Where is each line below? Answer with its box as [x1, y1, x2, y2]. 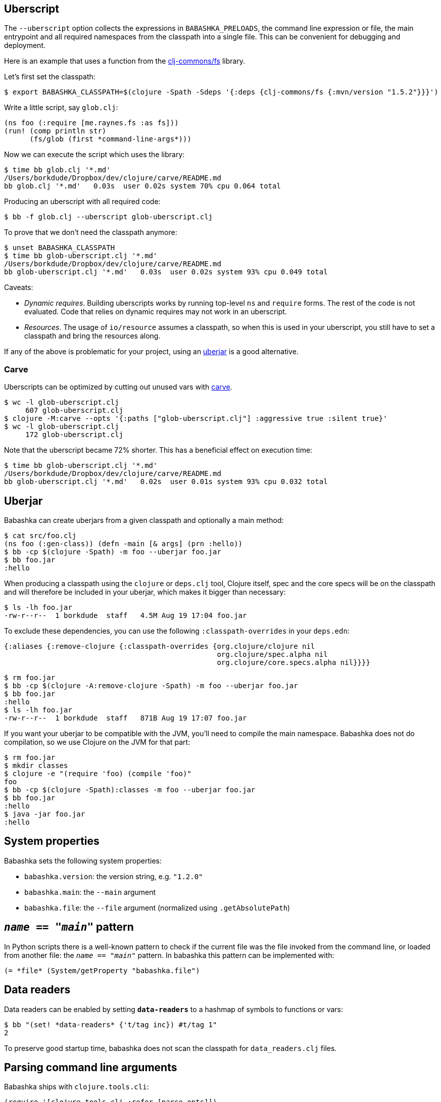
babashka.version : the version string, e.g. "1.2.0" [24, 872, 203, 881]
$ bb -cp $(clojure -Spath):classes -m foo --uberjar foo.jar [4, 786, 256, 794]
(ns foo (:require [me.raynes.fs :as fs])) [4, 119, 179, 127]
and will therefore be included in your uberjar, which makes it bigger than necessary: [4, 588, 286, 597]
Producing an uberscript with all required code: [4, 197, 161, 206]
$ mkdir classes [4, 761, 68, 770]
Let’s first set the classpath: [4, 72, 95, 81]
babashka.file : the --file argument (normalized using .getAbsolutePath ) [24, 903, 290, 912]
